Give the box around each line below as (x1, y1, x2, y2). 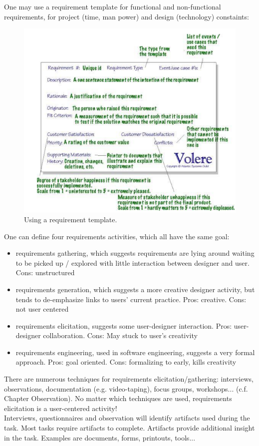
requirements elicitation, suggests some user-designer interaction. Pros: (15, 320, 232, 331)
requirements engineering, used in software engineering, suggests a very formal (15, 347, 255, 357)
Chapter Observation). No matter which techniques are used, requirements (4, 393, 232, 404)
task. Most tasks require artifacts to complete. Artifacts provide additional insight (4, 423, 255, 433)
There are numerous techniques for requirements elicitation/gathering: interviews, (4, 374, 254, 384)
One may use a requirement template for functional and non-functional (4, 1, 221, 11)
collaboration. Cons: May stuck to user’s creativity (43, 330, 198, 341)
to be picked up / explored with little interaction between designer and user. (15, 257, 250, 268)
